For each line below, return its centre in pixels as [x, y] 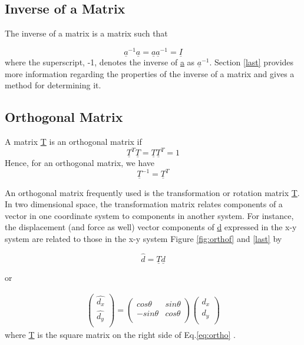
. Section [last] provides [252, 62]
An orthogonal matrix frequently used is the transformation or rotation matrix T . [152, 192]
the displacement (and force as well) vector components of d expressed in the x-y [151, 227]
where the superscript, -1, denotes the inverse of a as [100, 62]
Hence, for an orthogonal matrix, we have [80, 163]
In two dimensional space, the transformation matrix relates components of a [144, 204]
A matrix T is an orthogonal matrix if [73, 142]
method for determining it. [53, 85]
